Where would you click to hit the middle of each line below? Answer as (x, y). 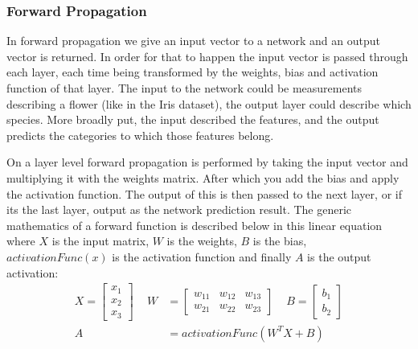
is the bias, (280, 241)
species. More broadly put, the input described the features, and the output (193, 119)
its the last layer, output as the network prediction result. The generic (179, 209)
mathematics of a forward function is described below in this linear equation (195, 225)
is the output (339, 256)
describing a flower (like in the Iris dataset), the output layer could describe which (209, 103)
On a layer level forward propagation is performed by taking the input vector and (207, 162)
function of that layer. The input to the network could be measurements (184, 88)
